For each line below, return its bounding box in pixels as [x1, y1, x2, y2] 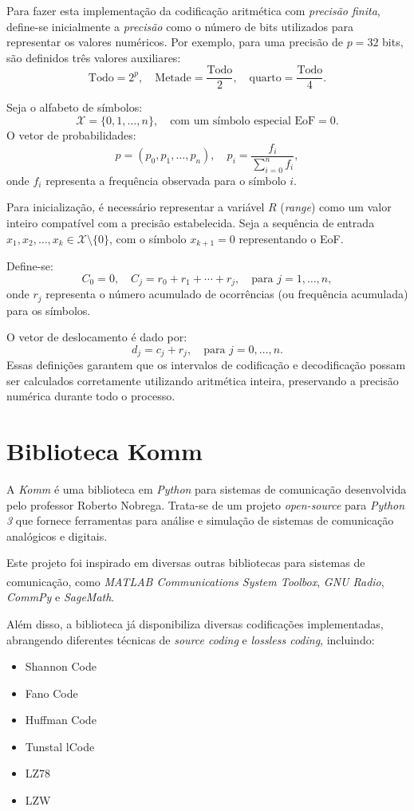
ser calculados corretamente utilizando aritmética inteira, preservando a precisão [6, 372, 399, 388]
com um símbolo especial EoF [170, 116, 316, 128]
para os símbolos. [6, 301, 91, 318]
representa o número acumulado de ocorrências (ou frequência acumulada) [45, 285, 408, 302]
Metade [155, 72, 191, 84]
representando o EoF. [239, 230, 344, 246]
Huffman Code [25, 711, 97, 728]
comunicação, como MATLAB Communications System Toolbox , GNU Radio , [6, 573, 384, 589]
